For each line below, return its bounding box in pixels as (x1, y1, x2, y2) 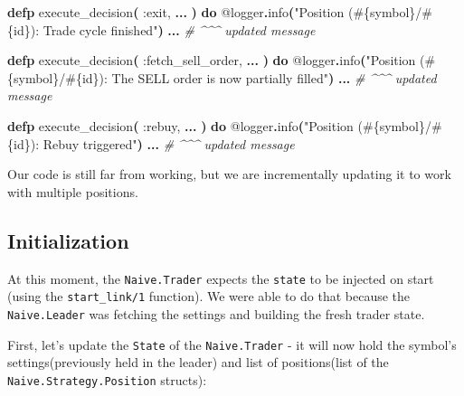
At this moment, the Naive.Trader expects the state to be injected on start (7, 269, 434, 288)
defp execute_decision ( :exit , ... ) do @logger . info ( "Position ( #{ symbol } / (7, 3, 422, 21)
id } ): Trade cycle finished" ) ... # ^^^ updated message (14, 20, 316, 39)
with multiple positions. (7, 182, 138, 201)
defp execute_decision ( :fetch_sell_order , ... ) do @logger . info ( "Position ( (7, 51, 425, 70)
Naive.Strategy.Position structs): (7, 370, 207, 389)
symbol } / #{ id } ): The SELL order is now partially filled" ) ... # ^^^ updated (14, 68, 437, 87)
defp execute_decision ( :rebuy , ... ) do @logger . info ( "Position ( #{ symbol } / (7, 116, 431, 135)
